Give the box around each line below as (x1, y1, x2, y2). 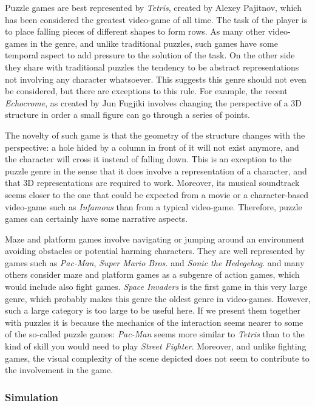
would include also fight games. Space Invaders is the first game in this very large (5, 280, 308, 293)
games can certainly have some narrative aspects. (5, 212, 188, 225)
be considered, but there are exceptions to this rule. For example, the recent (5, 84, 288, 97)
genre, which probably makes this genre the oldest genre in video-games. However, (5, 292, 311, 304)
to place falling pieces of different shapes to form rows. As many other (5, 25, 266, 38)
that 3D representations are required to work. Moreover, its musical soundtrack (5, 176, 300, 189)
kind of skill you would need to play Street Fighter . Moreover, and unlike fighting (5, 340, 307, 353)
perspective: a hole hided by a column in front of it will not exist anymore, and (5, 140, 299, 153)
